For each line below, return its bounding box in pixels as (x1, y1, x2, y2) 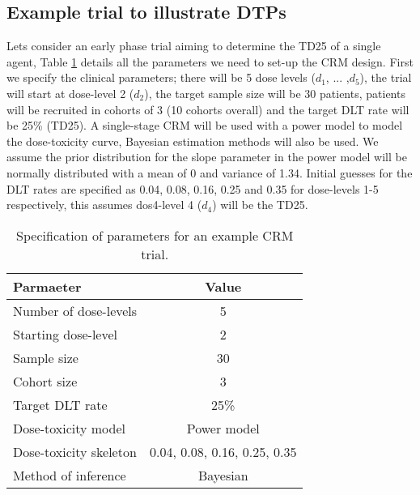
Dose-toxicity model (13, 418, 125, 437)
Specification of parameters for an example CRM (16, 225, 294, 245)
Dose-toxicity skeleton (13, 442, 137, 461)
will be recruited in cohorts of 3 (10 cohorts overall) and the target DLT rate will (6, 100, 409, 117)
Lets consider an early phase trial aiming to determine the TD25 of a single (6, 37, 381, 54)
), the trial (359, 69, 412, 86)
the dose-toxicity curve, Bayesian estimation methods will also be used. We (6, 132, 379, 149)
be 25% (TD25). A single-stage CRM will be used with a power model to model (6, 117, 403, 134)
